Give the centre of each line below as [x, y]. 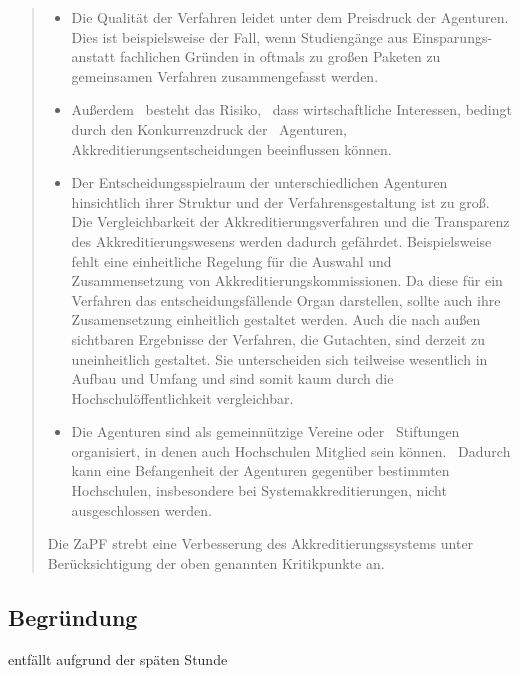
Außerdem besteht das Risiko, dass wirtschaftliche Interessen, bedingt [291, 109]
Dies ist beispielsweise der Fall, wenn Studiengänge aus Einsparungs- [282, 36]
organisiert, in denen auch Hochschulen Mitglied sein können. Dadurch [291, 450]
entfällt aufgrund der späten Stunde [118, 658]
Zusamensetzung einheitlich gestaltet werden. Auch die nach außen [276, 319]
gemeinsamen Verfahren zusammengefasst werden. [225, 75]
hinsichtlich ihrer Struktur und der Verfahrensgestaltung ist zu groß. [280, 201]
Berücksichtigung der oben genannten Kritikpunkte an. [216, 562]
